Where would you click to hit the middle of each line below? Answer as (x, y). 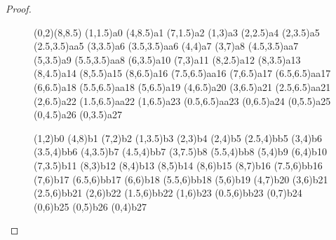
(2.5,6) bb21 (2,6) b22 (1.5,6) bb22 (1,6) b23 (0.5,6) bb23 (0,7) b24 (168, 193)
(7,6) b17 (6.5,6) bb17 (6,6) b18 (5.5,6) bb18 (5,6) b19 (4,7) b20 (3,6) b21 (181, 179)
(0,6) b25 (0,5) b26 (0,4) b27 (90, 206)
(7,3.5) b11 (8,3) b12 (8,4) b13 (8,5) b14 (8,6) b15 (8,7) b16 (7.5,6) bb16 (178, 165)
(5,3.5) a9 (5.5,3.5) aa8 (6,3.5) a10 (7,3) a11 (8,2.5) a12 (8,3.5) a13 (167, 59)
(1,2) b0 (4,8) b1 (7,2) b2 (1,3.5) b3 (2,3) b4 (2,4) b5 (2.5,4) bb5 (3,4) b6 (178, 137)
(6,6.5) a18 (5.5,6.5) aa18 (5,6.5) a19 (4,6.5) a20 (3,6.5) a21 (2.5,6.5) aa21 (182, 86)
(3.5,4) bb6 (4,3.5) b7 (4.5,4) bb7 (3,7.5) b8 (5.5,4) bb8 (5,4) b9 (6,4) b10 (180, 151)
